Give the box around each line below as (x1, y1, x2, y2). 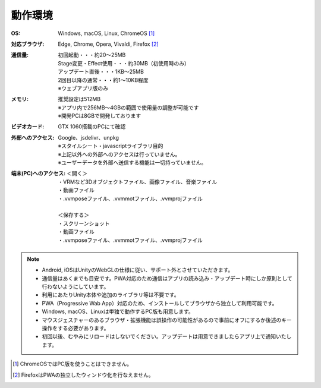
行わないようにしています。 (42, 283, 109, 291)
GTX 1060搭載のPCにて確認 (58, 123, 126, 130)
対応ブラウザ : (11, 40, 45, 48)
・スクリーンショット (58, 220, 110, 227)
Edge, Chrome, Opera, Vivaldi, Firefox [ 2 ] (58, 40, 159, 48)
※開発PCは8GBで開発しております (58, 112, 141, 119)
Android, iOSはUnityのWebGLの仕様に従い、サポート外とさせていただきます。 (42, 266, 234, 273)
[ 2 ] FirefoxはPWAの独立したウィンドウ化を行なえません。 (12, 371, 154, 378)
